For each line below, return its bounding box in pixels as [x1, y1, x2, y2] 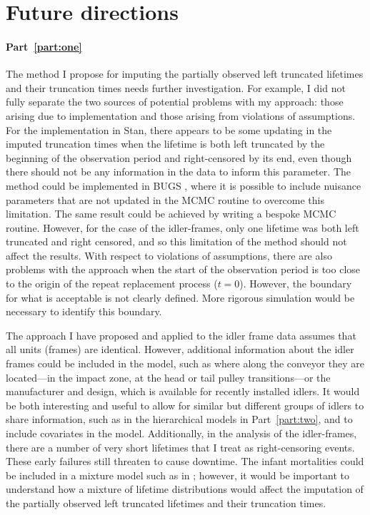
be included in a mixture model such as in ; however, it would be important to [6, 467, 349, 482]
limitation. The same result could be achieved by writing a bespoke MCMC [6, 206, 336, 221]
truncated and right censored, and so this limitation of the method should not [6, 234, 347, 249]
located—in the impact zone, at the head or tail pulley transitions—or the [6, 369, 331, 384]
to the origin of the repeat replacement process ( [6, 276, 218, 291]
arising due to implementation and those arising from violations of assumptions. [6, 108, 356, 123]
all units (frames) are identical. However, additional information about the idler [6, 342, 354, 357]
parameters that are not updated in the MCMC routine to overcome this [6, 192, 325, 207]
